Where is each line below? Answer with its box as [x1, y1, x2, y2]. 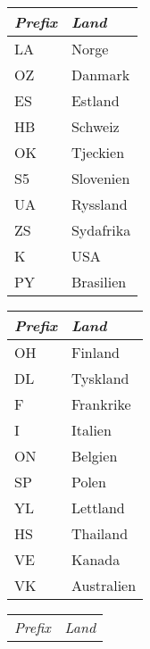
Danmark [71, 64, 130, 85]
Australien [71, 575, 137, 595]
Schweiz [71, 116, 120, 137]
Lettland [71, 497, 125, 518]
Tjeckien [71, 142, 125, 162]
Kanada [71, 549, 121, 570]
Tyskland [71, 368, 129, 388]
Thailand [71, 523, 129, 544]
